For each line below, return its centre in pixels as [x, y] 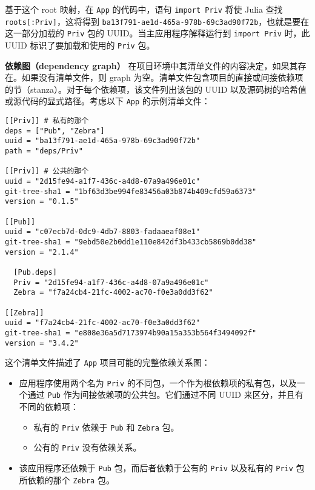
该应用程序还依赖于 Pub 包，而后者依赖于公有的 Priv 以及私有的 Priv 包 [162, 468]
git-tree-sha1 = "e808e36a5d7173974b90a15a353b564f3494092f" [131, 333]
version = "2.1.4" [42, 252]
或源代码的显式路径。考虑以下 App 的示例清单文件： [108, 101]
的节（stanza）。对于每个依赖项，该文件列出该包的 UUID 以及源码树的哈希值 [156, 89]
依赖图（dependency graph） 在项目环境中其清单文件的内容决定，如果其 [151, 65]
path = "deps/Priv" [44, 151]
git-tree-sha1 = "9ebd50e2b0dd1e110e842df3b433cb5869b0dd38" [131, 242]
